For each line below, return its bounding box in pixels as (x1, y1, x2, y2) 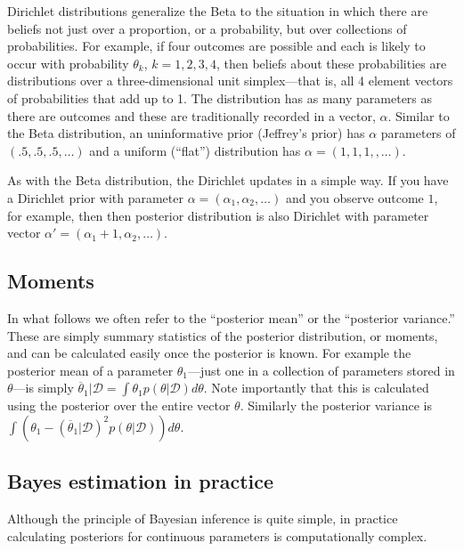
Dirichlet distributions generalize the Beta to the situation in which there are (7, 2, 428, 20)
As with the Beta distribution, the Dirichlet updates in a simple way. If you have (7, 171, 449, 190)
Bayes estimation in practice (7, 467, 274, 495)
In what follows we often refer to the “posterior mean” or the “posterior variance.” (7, 308, 455, 327)
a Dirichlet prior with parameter (7, 188, 183, 207)
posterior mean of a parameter (7, 361, 174, 379)
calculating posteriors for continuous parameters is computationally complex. (7, 526, 427, 545)
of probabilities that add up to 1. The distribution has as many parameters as (7, 88, 433, 107)
